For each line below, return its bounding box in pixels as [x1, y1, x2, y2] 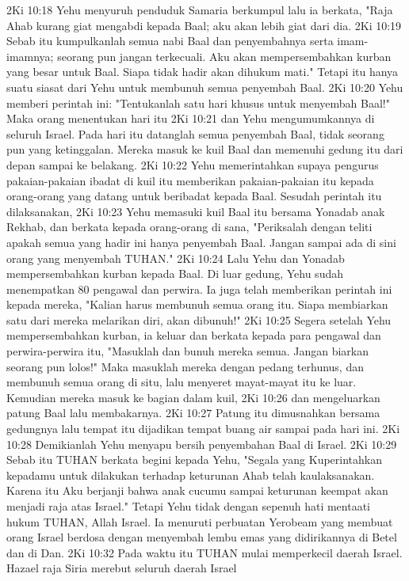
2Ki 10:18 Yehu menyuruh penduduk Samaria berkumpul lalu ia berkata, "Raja [6, 2, 393, 17]
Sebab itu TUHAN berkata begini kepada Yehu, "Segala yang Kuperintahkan [6, 451, 382, 468]
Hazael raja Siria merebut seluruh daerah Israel [6, 560, 237, 576]
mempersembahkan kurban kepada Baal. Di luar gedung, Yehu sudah [6, 265, 343, 282]
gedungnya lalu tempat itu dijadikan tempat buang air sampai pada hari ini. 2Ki [6, 420, 400, 437]
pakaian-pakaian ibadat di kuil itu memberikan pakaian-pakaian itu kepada [6, 172, 374, 188]
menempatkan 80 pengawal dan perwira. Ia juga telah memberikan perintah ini [6, 280, 392, 297]
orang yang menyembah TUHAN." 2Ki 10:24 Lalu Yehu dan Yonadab [6, 249, 345, 266]
